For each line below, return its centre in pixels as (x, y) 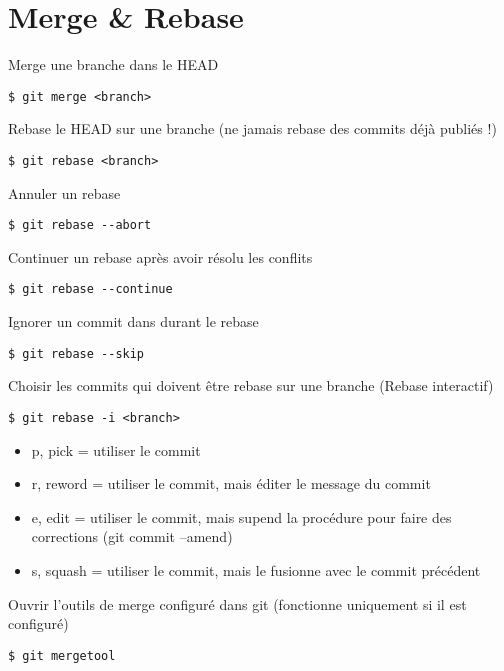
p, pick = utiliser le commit (116, 449)
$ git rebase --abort (80, 225)
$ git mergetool (62, 655)
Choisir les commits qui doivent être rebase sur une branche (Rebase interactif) (251, 385)
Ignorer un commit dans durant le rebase (133, 321)
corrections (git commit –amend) (132, 536)
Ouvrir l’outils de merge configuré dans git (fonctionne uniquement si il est (237, 603)
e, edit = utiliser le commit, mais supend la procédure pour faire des (241, 516)
